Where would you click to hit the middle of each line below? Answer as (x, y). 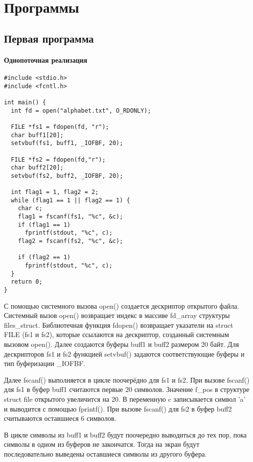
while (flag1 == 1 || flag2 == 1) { (70, 200)
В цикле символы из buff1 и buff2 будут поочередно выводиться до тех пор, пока (126, 434)
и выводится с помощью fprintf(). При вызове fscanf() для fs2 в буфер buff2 (118, 408)
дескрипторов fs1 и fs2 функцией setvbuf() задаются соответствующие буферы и (124, 353)
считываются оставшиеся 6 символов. (60, 418)
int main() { (25, 102)
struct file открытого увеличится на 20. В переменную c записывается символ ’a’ (125, 399)
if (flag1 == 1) (44, 225)
